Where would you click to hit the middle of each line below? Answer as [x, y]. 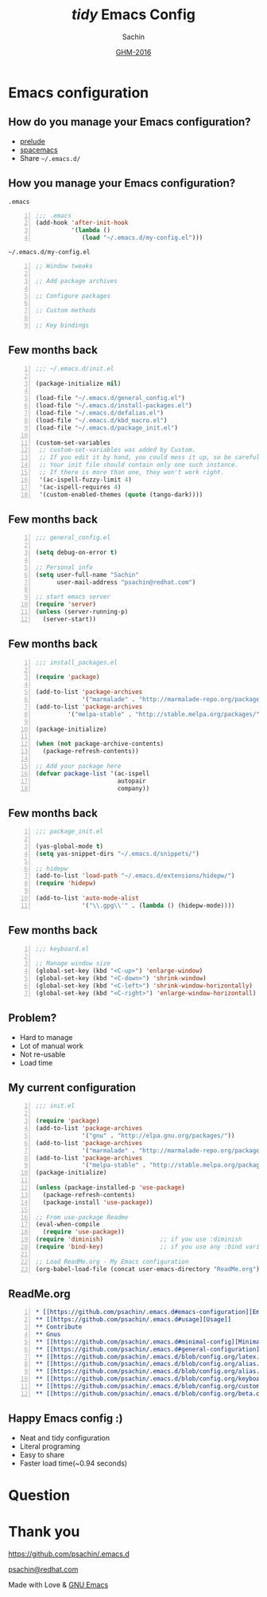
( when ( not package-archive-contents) [100, 744]
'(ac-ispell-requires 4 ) [80, 487]
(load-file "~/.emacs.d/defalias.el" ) [100, 413]
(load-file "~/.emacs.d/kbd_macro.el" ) [101, 420]
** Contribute [59, 1327]
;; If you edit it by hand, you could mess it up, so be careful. [151, 457]
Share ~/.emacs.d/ [50, 158]
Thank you [44, 1532]
